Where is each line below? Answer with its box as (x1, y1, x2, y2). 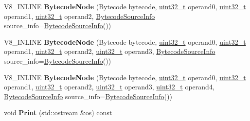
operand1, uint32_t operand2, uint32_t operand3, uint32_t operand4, (4, 82, 214, 92)
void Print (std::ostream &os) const (4, 107, 112, 118)
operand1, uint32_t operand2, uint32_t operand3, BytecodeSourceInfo (4, 46, 215, 56)
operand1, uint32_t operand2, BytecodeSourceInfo (4, 11, 155, 21)
